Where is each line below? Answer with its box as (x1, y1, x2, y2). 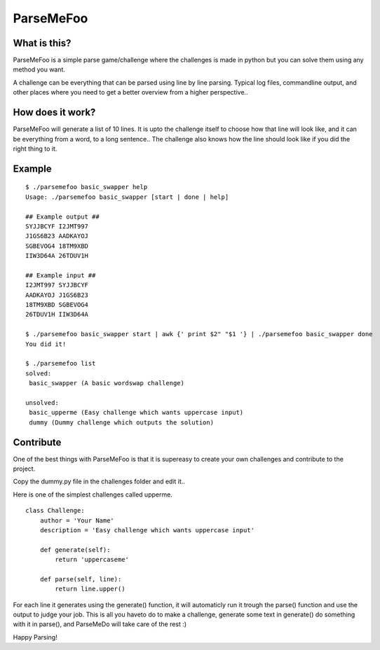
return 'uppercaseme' (55, 555, 130, 564)
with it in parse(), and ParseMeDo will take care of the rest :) (13, 620, 187, 628)
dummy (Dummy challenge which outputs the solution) (29, 418, 214, 427)
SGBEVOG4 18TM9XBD (25, 242, 89, 250)
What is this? (13, 37, 72, 49)
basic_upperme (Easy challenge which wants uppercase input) (29, 408, 244, 417)
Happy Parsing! (13, 632, 57, 641)
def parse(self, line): (39, 575, 122, 583)
